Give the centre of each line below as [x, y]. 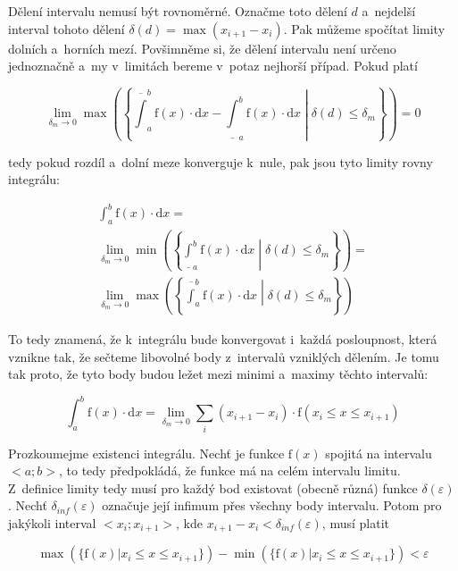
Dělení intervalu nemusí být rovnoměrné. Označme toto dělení [178, 11]
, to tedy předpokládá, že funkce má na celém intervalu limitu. [229, 470]
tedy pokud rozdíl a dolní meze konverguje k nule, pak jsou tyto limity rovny [221, 161]
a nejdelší [389, 11]
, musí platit [355, 523]
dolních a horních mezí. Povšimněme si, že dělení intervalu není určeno [202, 48]
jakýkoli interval [52, 523]
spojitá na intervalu [379, 453]
